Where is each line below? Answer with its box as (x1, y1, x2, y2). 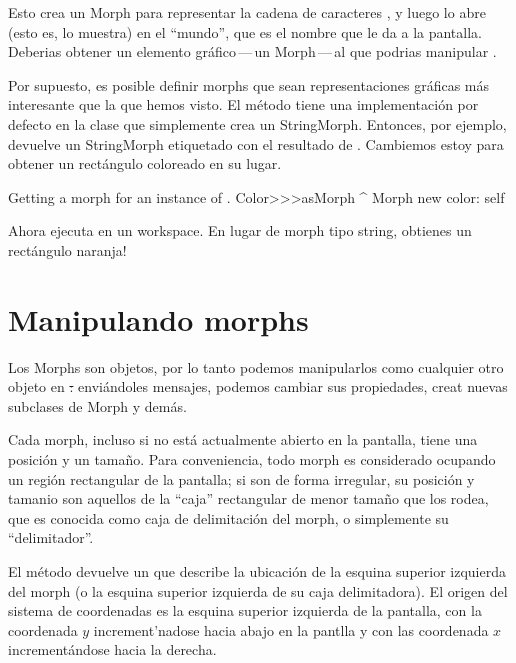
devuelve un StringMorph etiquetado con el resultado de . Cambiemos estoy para (8, 133, 504, 154)
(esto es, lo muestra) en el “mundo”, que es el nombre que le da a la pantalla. (8, 21, 482, 42)
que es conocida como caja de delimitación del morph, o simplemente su (8, 507, 449, 528)
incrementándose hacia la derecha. (8, 639, 217, 660)
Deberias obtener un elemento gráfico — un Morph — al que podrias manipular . (8, 41, 497, 62)
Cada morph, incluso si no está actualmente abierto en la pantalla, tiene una (8, 429, 478, 450)
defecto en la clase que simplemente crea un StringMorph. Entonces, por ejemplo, (8, 113, 507, 134)
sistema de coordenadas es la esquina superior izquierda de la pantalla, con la (8, 600, 482, 621)
